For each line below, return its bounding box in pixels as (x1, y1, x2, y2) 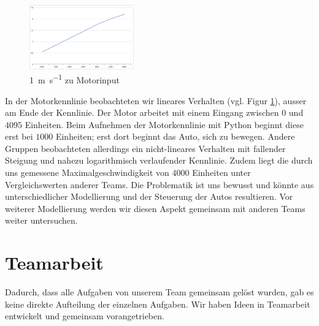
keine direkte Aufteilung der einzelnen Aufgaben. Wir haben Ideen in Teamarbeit (5, 297, 310, 310)
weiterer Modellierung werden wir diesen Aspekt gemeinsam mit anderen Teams (5, 202, 306, 214)
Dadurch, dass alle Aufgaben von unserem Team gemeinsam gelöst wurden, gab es (5, 286, 314, 298)
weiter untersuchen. (5, 214, 78, 227)
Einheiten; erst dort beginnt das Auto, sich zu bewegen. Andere (55, 130, 295, 143)
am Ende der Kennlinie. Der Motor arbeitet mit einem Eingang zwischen (5, 106, 279, 119)
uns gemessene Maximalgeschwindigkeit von (5, 166, 169, 179)
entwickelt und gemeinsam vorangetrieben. (5, 309, 164, 322)
